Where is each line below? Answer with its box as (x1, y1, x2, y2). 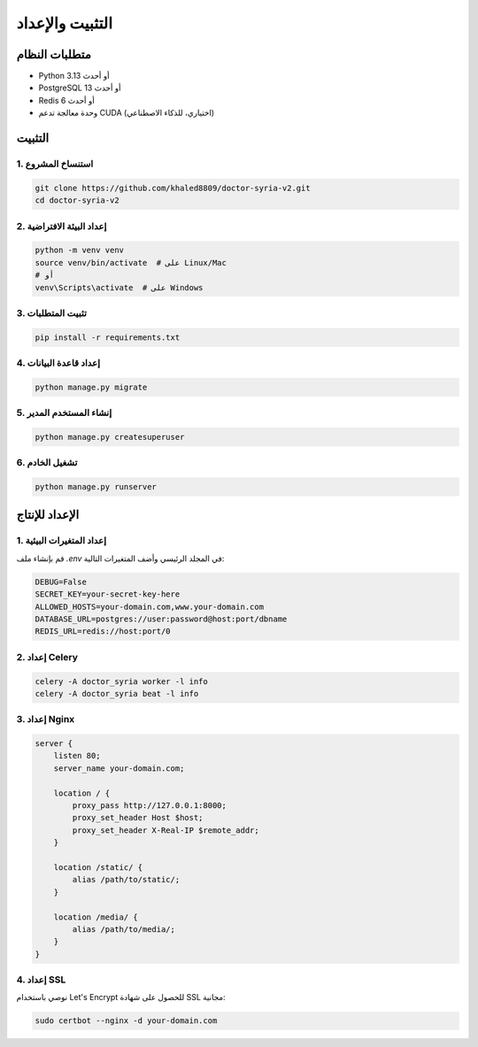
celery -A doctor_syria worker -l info (35, 676, 208, 686)
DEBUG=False (35, 576, 88, 587)
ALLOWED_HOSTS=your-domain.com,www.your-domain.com (35, 602, 265, 612)
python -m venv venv (35, 245, 124, 256)
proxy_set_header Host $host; (72, 812, 204, 823)
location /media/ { (53, 912, 139, 922)
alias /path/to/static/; (72, 874, 181, 885)
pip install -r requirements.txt (35, 332, 181, 343)
